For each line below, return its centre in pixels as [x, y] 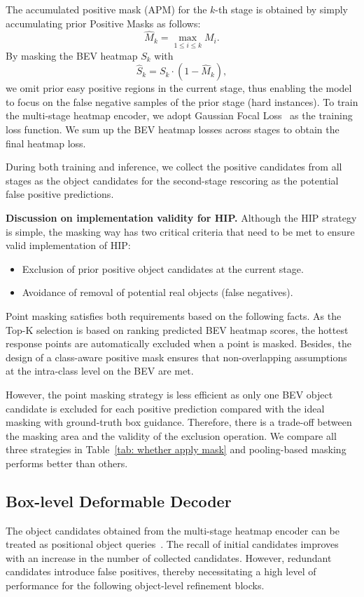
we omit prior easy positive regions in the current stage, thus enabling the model [179, 88]
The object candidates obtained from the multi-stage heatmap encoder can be [173, 530]
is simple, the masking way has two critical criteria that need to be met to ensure [180, 231]
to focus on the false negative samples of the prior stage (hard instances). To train [182, 101]
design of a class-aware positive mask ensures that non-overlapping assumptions [176, 357]
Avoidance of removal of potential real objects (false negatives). [157, 292]
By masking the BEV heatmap [72, 55]
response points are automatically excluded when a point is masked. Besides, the [178, 343]
